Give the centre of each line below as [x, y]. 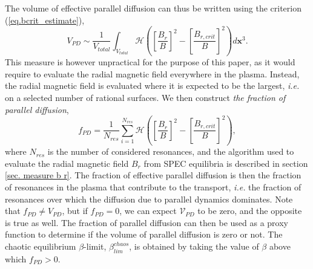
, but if [75, 211]
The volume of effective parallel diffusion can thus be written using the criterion [153, 8]
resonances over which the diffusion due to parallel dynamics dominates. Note [149, 199]
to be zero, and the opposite [250, 211]
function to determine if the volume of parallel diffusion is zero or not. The [144, 234]
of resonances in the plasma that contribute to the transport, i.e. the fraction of [153, 187]
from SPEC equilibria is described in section [226, 163]
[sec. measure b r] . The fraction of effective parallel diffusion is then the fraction [153, 175]
